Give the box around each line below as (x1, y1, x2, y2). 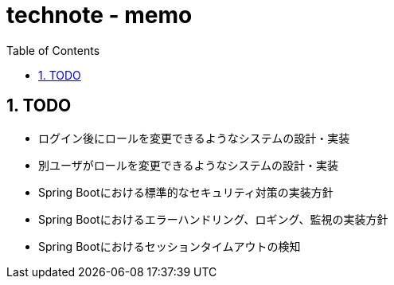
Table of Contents (6, 43, 100, 57)
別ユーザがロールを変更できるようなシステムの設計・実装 (38, 158, 339, 172)
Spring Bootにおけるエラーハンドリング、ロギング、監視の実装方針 (38, 212, 388, 226)
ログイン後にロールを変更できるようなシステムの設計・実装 (38, 131, 350, 145)
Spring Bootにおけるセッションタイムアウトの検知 (38, 239, 301, 253)
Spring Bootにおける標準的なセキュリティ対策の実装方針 (38, 185, 334, 199)
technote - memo (6, 2, 193, 29)
